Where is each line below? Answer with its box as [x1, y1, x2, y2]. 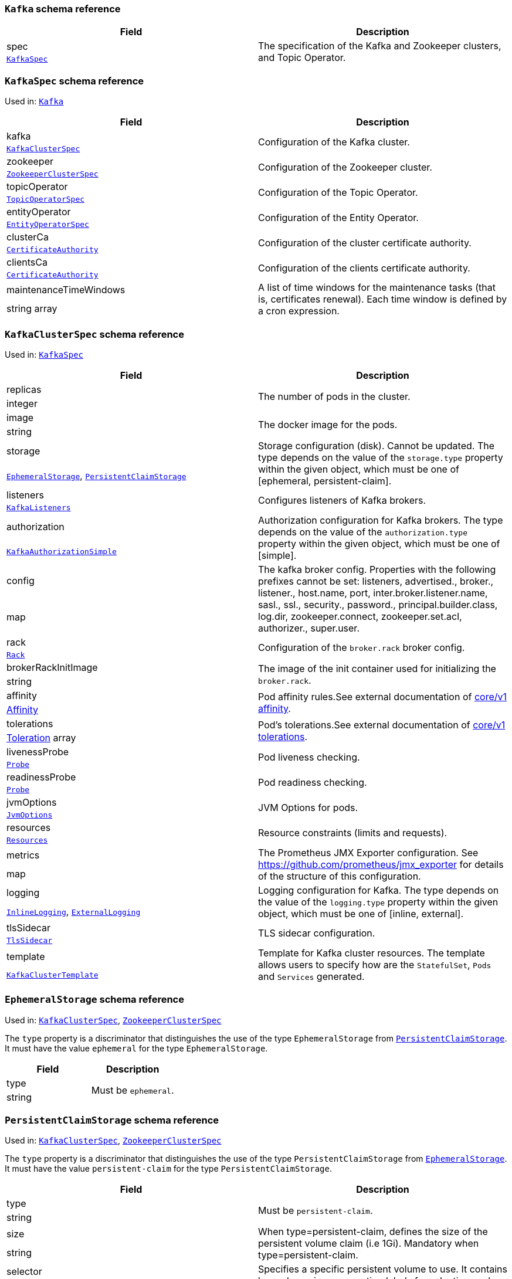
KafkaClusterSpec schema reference [5, 328, 184, 340]
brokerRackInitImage [6, 661, 98, 673]
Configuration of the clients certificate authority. [258, 262, 470, 274]
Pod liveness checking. [258, 751, 360, 764]
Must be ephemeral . [91, 1084, 174, 1096]
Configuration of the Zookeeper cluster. [258, 161, 432, 173]
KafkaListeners [6, 503, 71, 512]
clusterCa [6, 231, 49, 243]
